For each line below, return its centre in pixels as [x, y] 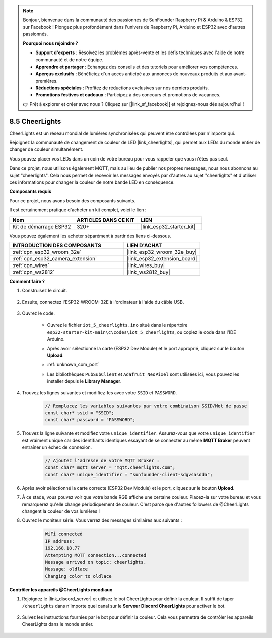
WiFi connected [64, 534]
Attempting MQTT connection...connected [95, 555]
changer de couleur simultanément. [46, 149]
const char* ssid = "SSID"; [80, 413]
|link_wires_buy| [146, 265]
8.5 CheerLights [35, 121]
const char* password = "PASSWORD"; [90, 420]
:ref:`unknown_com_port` [73, 365]
